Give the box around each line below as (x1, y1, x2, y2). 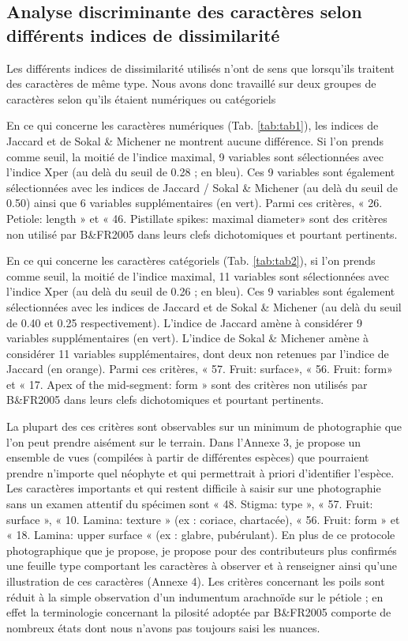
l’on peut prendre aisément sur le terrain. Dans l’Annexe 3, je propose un (6, 433, 361, 450)
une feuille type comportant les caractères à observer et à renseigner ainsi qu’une (6, 557, 397, 574)
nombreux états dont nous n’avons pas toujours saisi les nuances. (6, 619, 320, 635)
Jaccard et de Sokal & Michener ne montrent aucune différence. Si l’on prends (6, 132, 384, 149)
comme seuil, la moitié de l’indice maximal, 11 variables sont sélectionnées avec (6, 267, 389, 284)
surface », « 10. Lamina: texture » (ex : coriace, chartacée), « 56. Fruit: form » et (6, 511, 400, 527)
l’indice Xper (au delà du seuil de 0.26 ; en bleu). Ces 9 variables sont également (6, 283, 395, 300)
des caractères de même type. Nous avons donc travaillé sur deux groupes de (6, 75, 376, 92)
